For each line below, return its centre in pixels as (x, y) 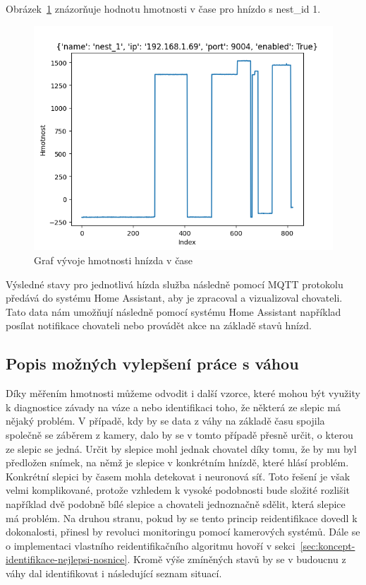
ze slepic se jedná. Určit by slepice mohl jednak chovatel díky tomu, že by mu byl (181, 448)
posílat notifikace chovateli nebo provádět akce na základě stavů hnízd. (159, 325)
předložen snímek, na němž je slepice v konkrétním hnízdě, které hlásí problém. (177, 462)
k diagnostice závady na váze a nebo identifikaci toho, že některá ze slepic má (173, 407)
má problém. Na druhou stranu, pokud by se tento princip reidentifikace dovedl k (182, 518)
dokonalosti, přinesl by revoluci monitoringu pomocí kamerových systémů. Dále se (183, 532)
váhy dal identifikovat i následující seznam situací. (114, 573)
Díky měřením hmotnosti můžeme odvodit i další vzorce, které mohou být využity (183, 393)
